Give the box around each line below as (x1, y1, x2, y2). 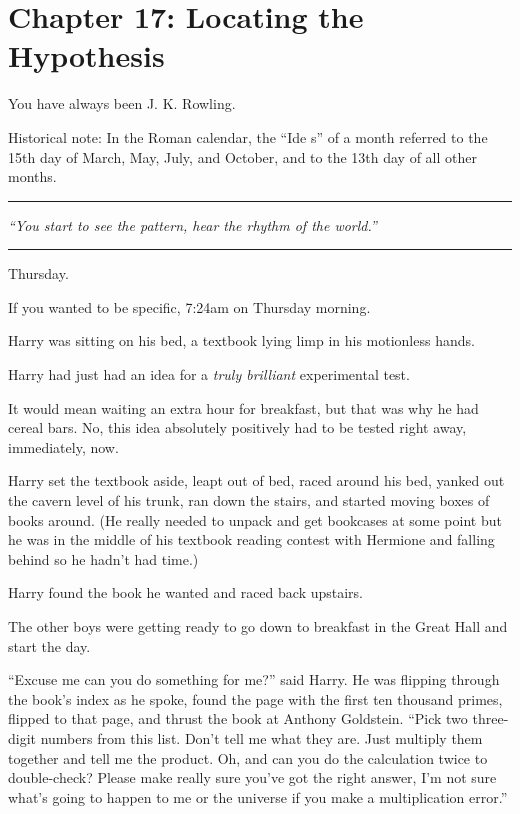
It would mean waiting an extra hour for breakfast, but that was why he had (8, 397, 479, 418)
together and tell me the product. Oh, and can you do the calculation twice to (8, 747, 488, 768)
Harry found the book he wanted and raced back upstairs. (8, 582, 364, 603)
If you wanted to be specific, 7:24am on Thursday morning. (8, 296, 371, 317)
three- (472, 708, 509, 729)
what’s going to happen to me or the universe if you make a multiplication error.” (8, 786, 508, 807)
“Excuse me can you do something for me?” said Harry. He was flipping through (8, 669, 500, 690)
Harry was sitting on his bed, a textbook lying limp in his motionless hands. (8, 330, 475, 351)
